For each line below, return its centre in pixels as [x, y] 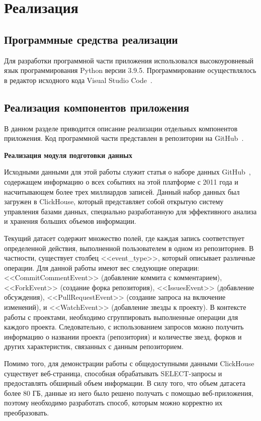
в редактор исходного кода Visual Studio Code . [78, 80]
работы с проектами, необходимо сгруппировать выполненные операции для [121, 317]
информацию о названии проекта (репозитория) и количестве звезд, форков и [123, 336]
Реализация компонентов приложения [97, 107]
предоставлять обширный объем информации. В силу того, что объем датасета [125, 383]
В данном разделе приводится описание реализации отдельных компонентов [121, 128]
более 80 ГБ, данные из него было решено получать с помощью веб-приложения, [129, 393]
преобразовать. [27, 412]
